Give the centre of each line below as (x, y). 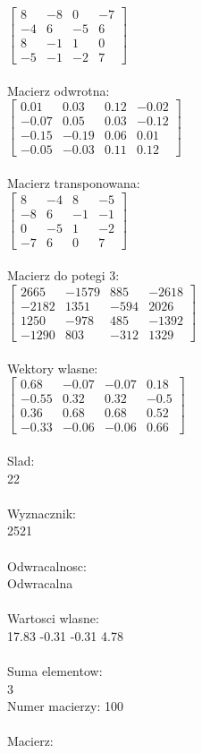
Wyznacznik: (42, 513)
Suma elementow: (55, 671)
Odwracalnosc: (47, 565)
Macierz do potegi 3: (63, 275)
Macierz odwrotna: (59, 90)
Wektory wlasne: (53, 368)
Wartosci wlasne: (53, 618)
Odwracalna (40, 583)
